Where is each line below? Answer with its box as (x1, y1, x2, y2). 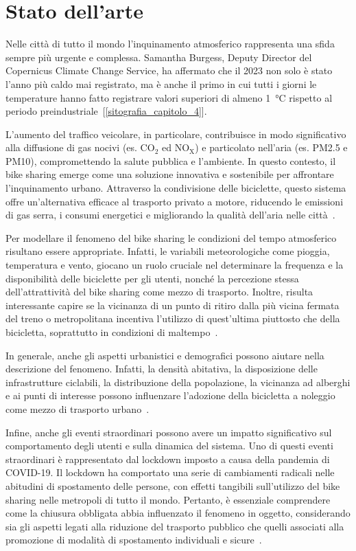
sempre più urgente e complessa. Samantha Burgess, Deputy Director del (5, 49, 312, 64)
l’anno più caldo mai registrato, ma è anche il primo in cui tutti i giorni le (5, 76, 317, 91)
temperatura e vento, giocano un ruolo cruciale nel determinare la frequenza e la (5, 258, 344, 272)
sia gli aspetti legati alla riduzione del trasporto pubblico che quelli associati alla (5, 519, 344, 533)
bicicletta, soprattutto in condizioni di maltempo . (5, 325, 218, 339)
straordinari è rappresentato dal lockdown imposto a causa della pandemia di (5, 451, 330, 466)
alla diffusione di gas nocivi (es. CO (5, 140, 155, 155)
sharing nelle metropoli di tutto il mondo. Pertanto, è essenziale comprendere (5, 492, 331, 506)
